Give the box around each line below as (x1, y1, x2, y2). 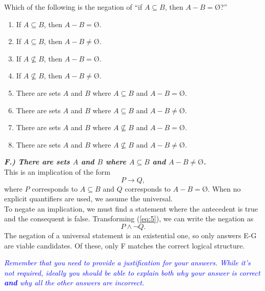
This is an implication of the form (4, 166, 111, 177)
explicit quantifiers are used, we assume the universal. (4, 193, 173, 204)
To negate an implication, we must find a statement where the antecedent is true (4, 203, 258, 214)
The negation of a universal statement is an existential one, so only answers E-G (4, 230, 257, 240)
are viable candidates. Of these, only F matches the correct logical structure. (4, 240, 245, 251)
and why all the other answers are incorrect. (4, 277, 145, 288)
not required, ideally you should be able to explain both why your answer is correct (4, 267, 260, 278)
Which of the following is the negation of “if (4, 2, 142, 12)
